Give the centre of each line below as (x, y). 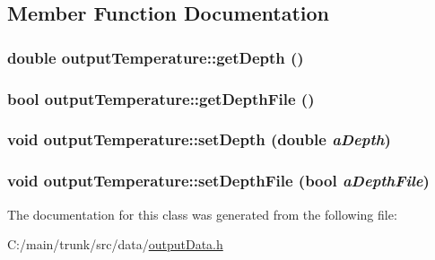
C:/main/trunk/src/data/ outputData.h (115, 244)
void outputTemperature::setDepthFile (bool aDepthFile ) (218, 181)
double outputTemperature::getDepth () (156, 57)
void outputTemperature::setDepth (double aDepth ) (199, 139)
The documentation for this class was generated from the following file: (202, 214)
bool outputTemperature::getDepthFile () (161, 98)
